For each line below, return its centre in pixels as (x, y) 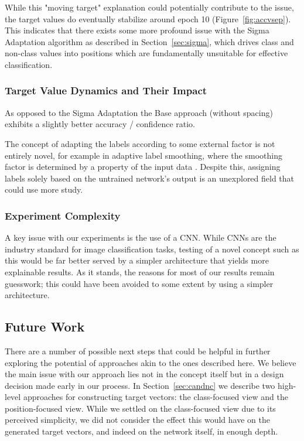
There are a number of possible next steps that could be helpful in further (138, 351)
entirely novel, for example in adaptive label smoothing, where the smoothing (144, 155)
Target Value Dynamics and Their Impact (106, 90)
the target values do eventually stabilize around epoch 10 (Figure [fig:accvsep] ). (148, 18)
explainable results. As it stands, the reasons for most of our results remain (140, 271)
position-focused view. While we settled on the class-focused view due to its (140, 408)
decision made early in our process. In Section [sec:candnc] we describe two (140, 385)
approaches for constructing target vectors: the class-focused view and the (156, 397)
